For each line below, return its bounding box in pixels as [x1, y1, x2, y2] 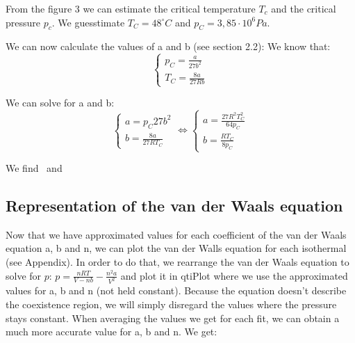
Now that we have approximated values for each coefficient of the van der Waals [6, 227, 347, 241]
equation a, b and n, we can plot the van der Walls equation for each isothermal [6, 241, 347, 255]
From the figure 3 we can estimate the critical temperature [6, 1, 256, 15]
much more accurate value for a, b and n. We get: [6, 324, 217, 339]
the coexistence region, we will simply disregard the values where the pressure [6, 297, 337, 312]
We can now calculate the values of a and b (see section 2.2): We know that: [6, 39, 331, 54]
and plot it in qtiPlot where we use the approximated [120, 268, 348, 282]
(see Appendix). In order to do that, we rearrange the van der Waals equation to [6, 255, 349, 269]
